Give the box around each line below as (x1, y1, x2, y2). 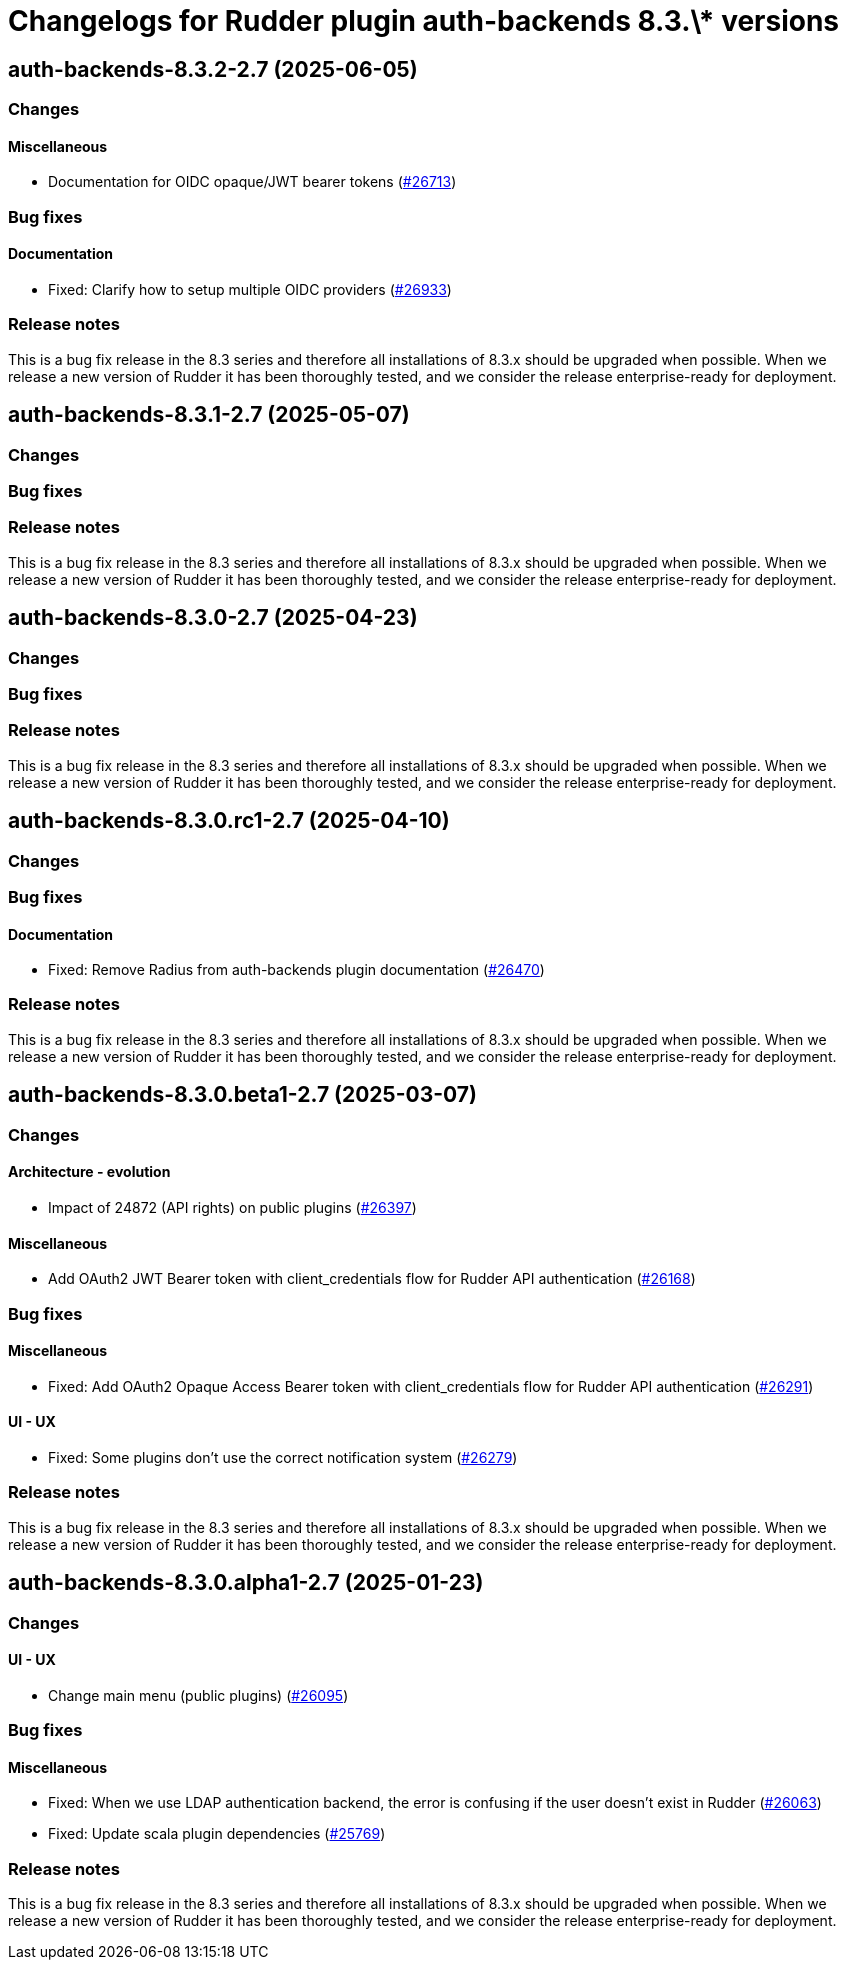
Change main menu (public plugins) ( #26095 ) (48, 1686, 349, 1704)
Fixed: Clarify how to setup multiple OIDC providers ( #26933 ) (48, 280, 452, 298)
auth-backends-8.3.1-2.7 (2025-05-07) (8, 402, 410, 428)
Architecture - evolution (8, 1163, 171, 1181)
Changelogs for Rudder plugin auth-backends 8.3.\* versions (8, 4, 840, 38)
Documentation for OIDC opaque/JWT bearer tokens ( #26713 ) (48, 173, 457, 191)
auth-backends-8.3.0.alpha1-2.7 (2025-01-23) (8, 1570, 484, 1596)
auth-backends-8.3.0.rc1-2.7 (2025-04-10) (8, 808, 450, 834)
